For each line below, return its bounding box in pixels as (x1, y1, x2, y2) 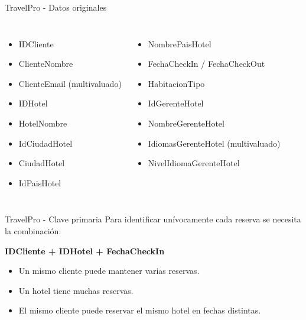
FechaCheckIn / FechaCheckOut (148, 57, 265, 70)
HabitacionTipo (148, 77, 205, 89)
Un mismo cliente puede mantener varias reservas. (18, 264, 200, 277)
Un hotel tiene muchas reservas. (18, 284, 134, 296)
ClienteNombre (18, 57, 73, 70)
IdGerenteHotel (148, 97, 204, 109)
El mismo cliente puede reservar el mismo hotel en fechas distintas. (18, 304, 261, 316)
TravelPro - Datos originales (5, 1, 107, 13)
